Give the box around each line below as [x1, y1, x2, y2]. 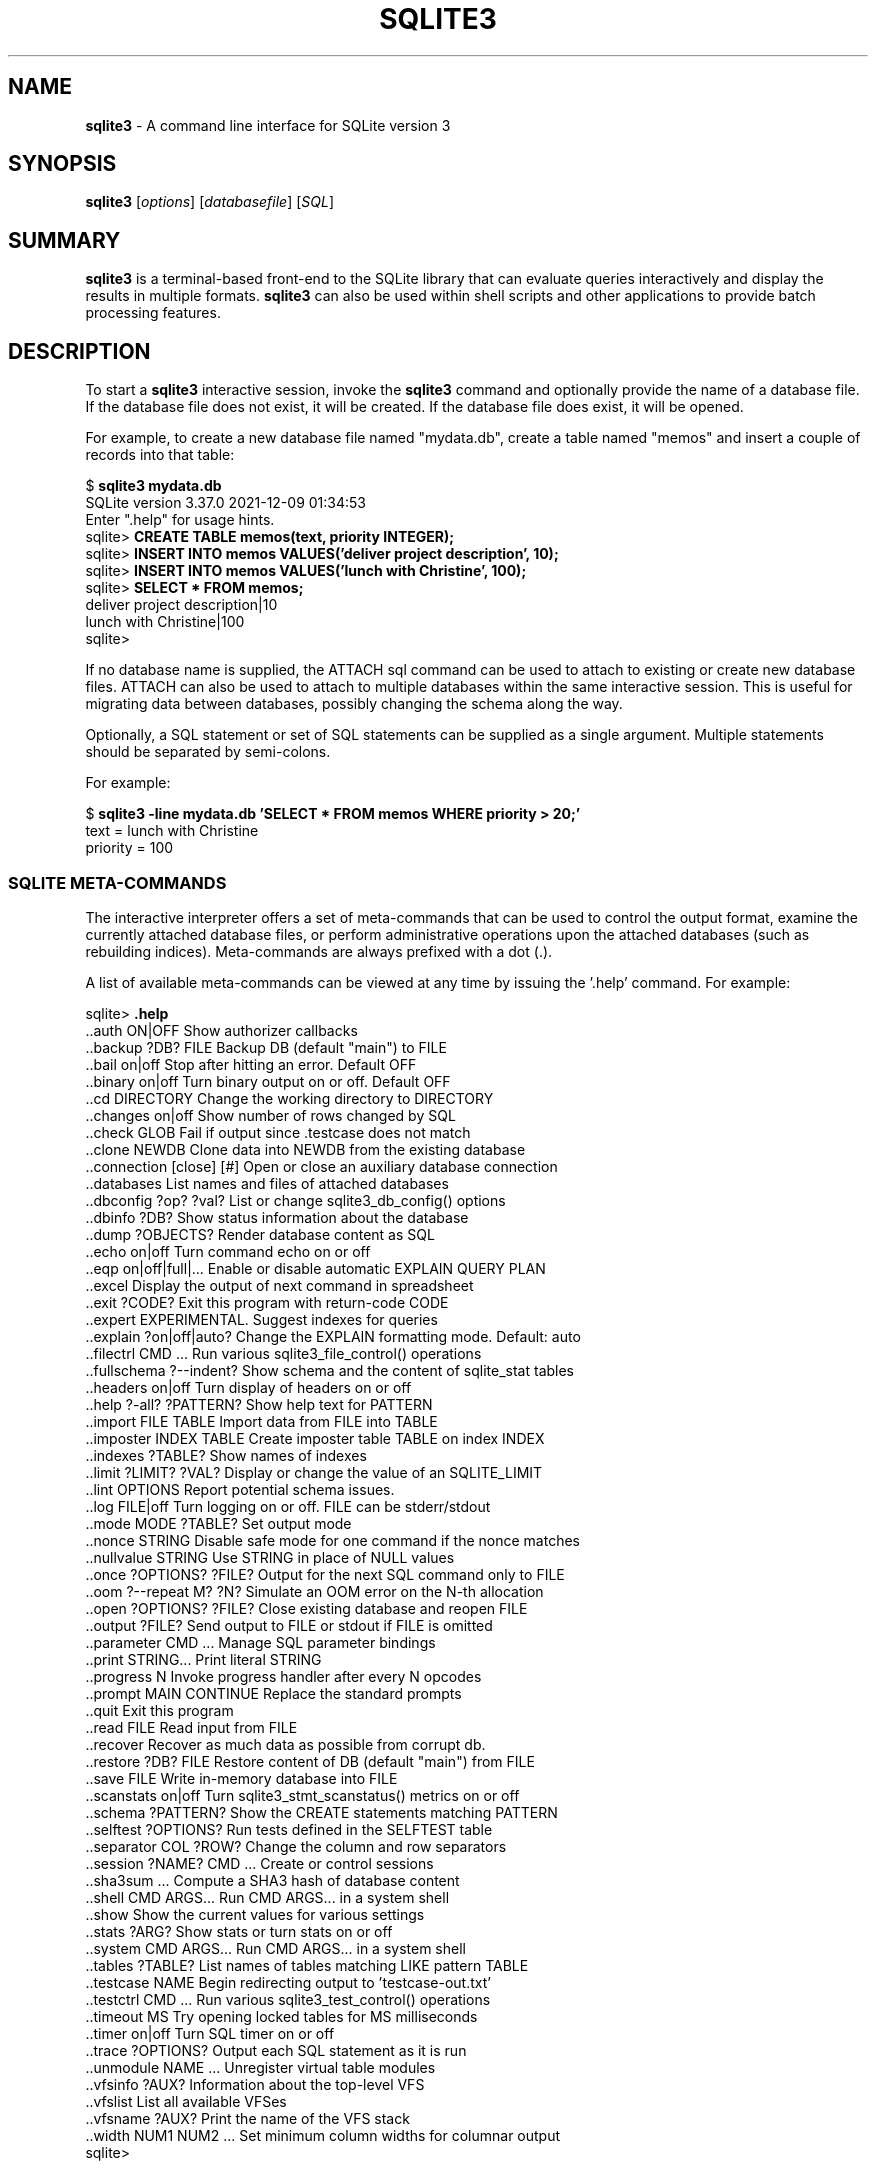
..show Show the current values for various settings [85, 1905, 425, 1923]
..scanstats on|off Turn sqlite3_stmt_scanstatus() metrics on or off [85, 1786, 520, 1804]
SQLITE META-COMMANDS [8, 872, 227, 893]
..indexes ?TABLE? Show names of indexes [85, 1446, 367, 1464]
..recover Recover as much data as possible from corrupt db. [85, 1735, 486, 1753]
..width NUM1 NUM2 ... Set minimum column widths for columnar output [85, 2126, 561, 2144]
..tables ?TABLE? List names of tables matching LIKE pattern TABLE [85, 1956, 529, 1974]
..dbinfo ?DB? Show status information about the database [85, 1208, 469, 1226]
